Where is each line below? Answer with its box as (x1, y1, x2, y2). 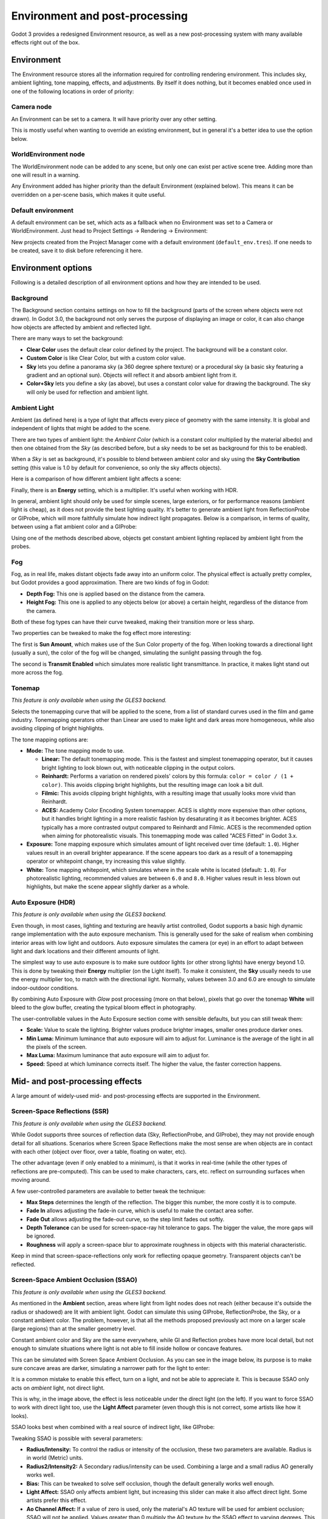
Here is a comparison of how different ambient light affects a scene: (11, 475, 182, 482)
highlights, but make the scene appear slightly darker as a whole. (26, 883, 190, 890)
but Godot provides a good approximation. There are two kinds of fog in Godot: (11, 579, 210, 586)
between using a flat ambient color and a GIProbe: (11, 523, 137, 530)
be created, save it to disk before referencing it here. (11, 247, 143, 255)
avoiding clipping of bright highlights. (11, 725, 104, 732)
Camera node (11, 103, 52, 111)
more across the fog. (11, 669, 64, 676)
